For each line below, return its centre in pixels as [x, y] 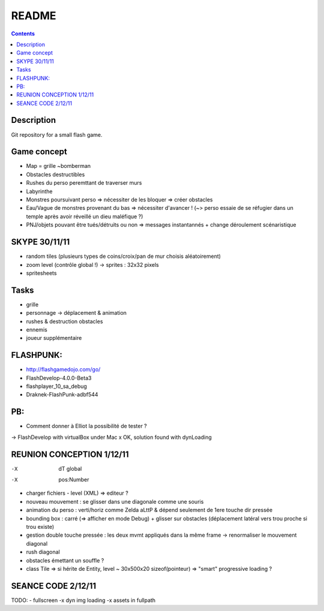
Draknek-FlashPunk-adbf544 [62, 395]
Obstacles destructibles [55, 174]
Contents [23, 34]
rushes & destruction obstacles [64, 321]
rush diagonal [43, 552]
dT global [70, 468]
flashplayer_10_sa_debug [56, 386]
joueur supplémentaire [54, 338]
